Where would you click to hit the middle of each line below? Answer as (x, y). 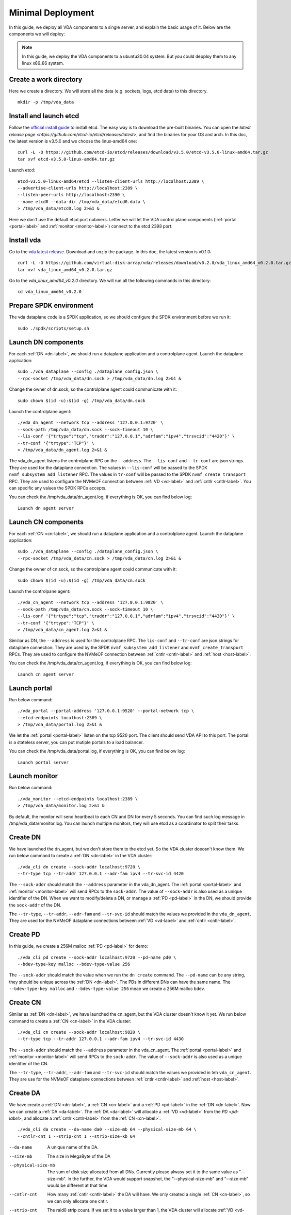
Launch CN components (46, 522)
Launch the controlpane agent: (40, 591)
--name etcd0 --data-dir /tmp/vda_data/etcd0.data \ (81, 201)
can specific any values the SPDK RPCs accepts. (58, 488)
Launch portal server (43, 762)
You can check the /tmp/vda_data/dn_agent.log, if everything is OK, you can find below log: (100, 497)
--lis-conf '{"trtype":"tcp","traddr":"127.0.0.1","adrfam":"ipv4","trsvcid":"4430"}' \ (126, 616)
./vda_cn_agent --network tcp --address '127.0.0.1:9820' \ (90, 602)
